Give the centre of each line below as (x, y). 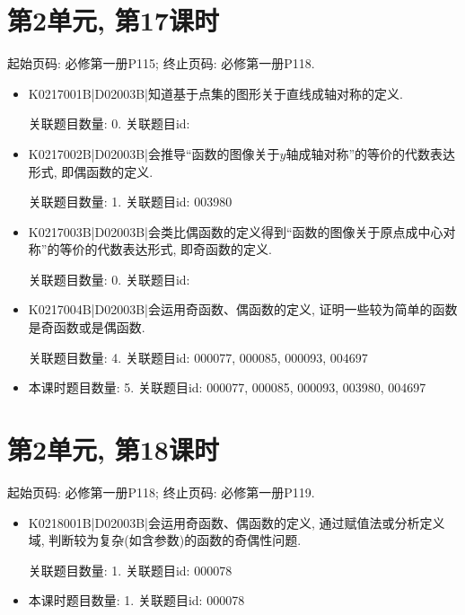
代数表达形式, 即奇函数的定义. (184, 249)
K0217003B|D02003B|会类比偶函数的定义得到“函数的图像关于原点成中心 (236, 231)
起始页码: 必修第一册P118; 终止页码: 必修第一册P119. (161, 492)
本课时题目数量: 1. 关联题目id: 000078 (136, 600)
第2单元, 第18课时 (113, 449)
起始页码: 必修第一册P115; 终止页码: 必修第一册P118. (161, 63)
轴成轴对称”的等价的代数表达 (371, 153)
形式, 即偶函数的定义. (91, 171)
